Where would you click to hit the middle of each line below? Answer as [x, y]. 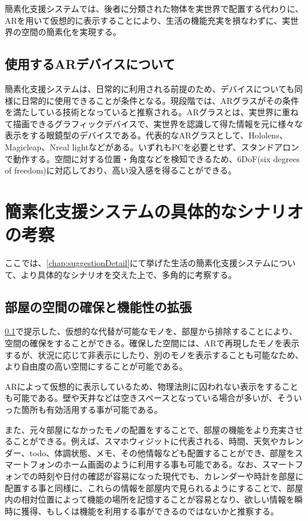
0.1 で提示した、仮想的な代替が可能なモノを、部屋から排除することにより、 [151, 331]
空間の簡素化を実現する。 [71, 32]
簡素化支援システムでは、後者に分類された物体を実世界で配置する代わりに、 [154, 8]
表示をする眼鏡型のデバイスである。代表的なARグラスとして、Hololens [142, 135]
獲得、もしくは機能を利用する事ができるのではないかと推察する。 [150, 511]
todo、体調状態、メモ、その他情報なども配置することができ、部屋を [162, 452]
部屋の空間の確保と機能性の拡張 [98, 306]
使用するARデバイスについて [90, 64]
